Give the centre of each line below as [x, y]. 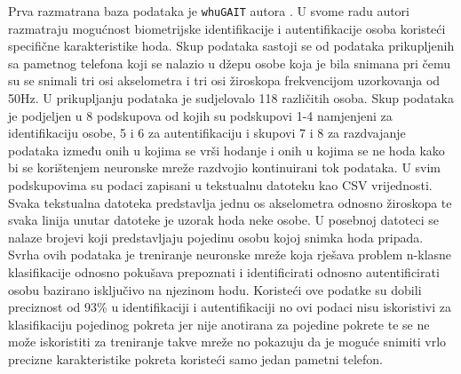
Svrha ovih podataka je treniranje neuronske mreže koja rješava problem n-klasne [230, 255]
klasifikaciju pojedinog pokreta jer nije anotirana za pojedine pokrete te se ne [219, 324]
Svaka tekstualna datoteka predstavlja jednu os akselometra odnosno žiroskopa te [230, 202]
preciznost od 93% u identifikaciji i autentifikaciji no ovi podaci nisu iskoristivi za [230, 307]
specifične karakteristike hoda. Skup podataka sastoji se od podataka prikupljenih [231, 46]
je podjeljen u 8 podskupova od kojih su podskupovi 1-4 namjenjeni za [200, 115]
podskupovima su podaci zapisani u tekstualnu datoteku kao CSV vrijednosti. [220, 185]
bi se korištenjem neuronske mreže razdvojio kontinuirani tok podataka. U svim [225, 167]
